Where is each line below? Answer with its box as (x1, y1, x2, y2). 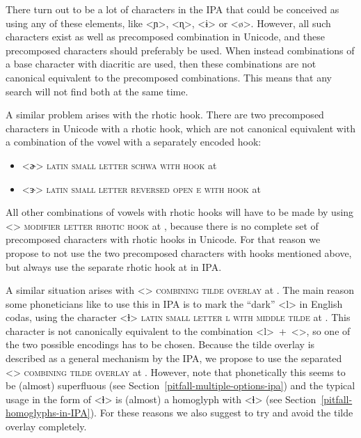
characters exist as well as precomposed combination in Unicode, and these (6, 29, 326, 44)
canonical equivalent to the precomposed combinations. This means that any (6, 70, 332, 84)
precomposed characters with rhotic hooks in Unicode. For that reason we (6, 232, 321, 247)
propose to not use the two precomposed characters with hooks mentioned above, (6, 245, 352, 260)
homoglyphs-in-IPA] (6, 405, 90, 420)
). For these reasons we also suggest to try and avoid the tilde (90, 405, 353, 420)
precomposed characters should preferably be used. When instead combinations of (6, 42, 355, 57)
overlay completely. (6, 419, 87, 434)
